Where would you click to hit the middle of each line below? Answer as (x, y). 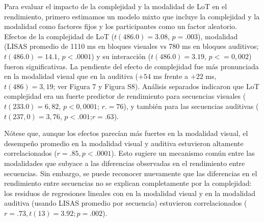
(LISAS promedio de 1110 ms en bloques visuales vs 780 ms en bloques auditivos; (131, 46)
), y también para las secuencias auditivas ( (191, 106)
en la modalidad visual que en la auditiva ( (71, 76)
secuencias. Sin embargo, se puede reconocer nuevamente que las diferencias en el (131, 173)
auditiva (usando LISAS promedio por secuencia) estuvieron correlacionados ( (126, 203)
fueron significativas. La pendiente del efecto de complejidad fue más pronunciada (131, 66)
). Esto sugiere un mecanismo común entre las (183, 153)
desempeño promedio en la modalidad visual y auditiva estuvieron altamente (124, 143)
